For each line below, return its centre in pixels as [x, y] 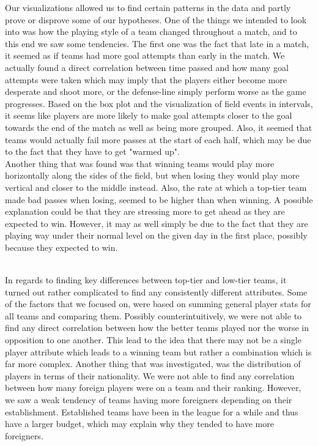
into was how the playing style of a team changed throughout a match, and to [151, 32]
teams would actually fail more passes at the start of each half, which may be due [158, 139]
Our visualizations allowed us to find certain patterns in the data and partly [148, 7]
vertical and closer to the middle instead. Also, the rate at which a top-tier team [156, 187]
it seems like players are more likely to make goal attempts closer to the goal [149, 115]
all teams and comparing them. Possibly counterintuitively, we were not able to [153, 315]
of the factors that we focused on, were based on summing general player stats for [158, 304]
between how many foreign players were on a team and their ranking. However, [153, 388]
